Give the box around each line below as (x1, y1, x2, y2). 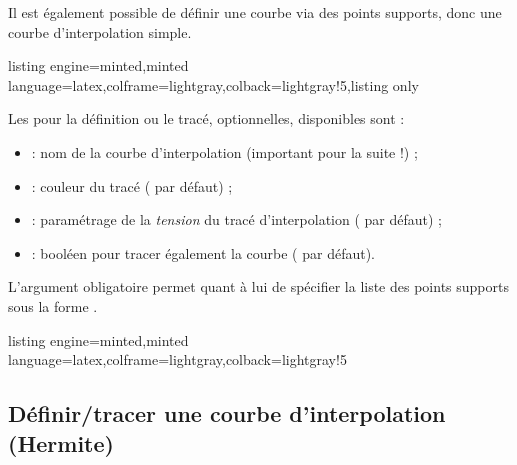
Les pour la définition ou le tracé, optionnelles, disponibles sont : (8, 108, 405, 129)
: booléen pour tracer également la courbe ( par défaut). (31, 242, 376, 263)
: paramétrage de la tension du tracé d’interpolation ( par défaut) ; (31, 209, 442, 230)
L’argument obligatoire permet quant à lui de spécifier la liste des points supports (8, 276, 509, 297)
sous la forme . (8, 295, 98, 316)
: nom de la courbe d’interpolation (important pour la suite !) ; (31, 141, 418, 162)
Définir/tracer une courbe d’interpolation (8, 398, 446, 429)
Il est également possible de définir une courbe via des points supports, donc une (8, 2, 502, 22)
